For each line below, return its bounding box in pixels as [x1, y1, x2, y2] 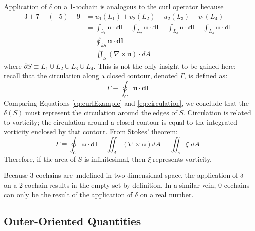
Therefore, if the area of [4, 153, 76, 164]
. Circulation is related [183, 107, 251, 117]
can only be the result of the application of [4, 189, 133, 200]
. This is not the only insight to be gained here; [93, 60, 236, 71]
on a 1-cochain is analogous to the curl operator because [54, 1, 224, 11]
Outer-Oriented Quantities [4, 213, 141, 229]
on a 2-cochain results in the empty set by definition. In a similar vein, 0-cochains [4, 179, 250, 190]
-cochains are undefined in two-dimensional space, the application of [33, 170, 238, 180]
